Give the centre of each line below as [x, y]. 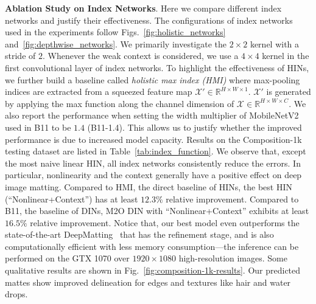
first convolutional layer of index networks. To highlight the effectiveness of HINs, [157, 67]
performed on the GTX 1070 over [67, 258]
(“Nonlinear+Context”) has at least [72, 199]
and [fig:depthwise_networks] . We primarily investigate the [116, 43]
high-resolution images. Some [233, 258]
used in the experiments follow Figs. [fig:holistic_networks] [115, 32]
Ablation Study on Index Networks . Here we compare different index [143, 8]
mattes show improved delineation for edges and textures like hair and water [148, 282]
